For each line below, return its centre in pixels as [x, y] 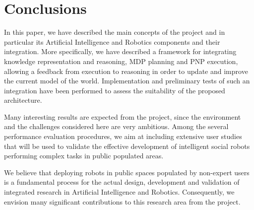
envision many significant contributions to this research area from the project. [122, 201]
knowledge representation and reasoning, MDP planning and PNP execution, [121, 61]
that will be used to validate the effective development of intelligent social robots [127, 146]
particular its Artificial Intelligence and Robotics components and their [112, 41]
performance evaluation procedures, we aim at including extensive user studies [123, 136]
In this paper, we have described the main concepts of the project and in [115, 32]
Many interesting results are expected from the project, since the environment [123, 116]
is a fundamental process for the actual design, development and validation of [122, 182]
